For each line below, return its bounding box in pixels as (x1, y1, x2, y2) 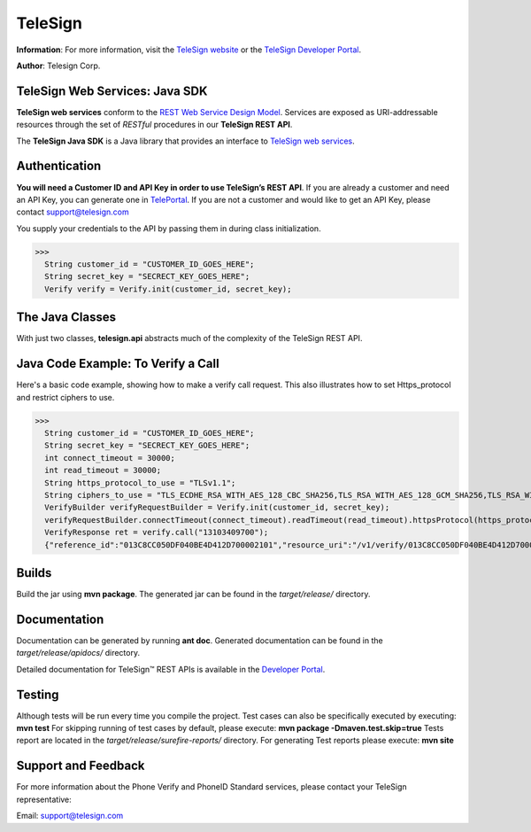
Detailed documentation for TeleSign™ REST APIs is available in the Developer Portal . (16, 664, 326, 674)
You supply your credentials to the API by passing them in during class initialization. (16, 222, 322, 234)
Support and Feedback (16, 758, 145, 774)
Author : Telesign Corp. (16, 60, 101, 71)
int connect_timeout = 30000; (44, 453, 176, 463)
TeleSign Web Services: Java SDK (16, 83, 208, 98)
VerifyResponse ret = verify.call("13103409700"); (44, 527, 269, 538)
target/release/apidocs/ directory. (16, 648, 141, 658)
